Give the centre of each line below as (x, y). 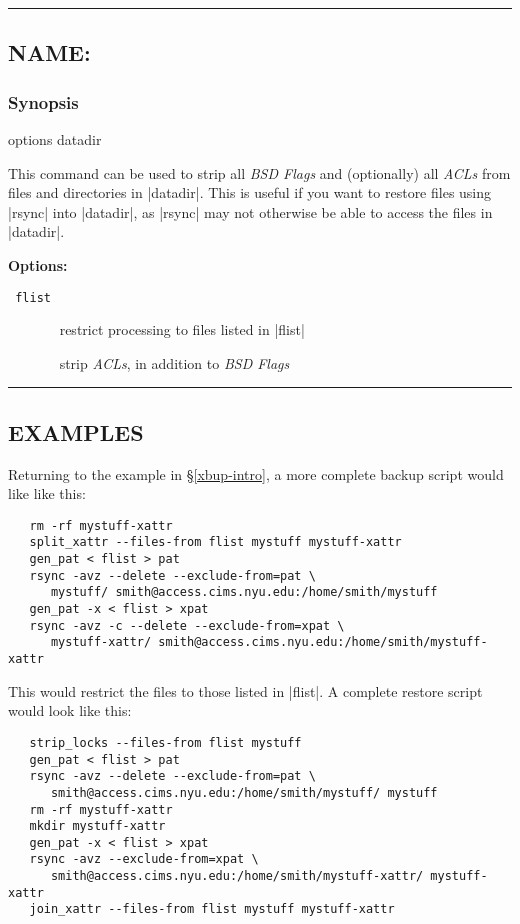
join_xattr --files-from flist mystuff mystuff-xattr (212, 909)
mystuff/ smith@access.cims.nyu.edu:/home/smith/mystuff (244, 592)
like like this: (47, 493)
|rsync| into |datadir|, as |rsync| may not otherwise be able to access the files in (250, 211)
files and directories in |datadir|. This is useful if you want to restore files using (250, 192)
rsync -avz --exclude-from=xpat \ (144, 859)
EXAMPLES (76, 431)
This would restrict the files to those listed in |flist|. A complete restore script (245, 690)
